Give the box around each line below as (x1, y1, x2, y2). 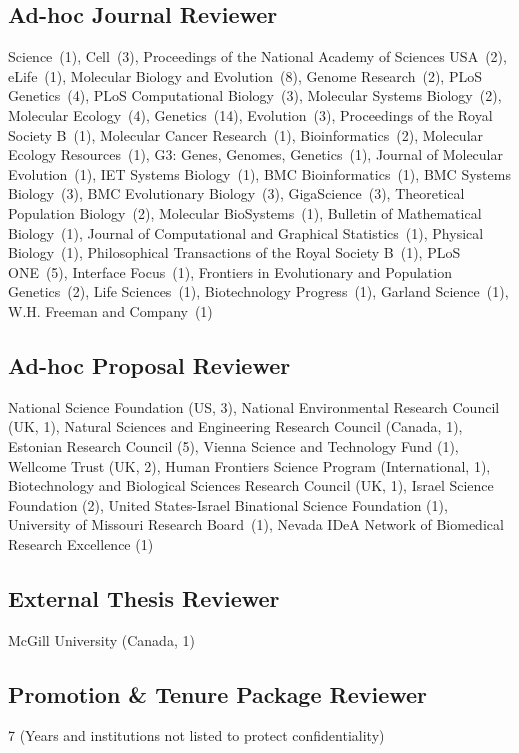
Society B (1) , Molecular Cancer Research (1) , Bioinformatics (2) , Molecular (8, 124, 484, 145)
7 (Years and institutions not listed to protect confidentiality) (8, 725, 385, 746)
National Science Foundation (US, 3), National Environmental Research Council (8, 396, 500, 417)
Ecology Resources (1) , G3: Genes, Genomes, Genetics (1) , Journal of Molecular (8, 144, 503, 165)
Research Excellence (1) (8, 533, 154, 554)
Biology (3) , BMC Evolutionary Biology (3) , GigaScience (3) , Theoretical (8, 183, 465, 204)
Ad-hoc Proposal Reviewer (8, 349, 291, 380)
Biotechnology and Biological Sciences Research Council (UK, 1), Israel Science (8, 475, 494, 496)
